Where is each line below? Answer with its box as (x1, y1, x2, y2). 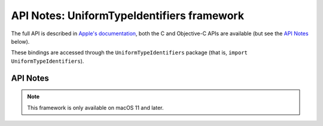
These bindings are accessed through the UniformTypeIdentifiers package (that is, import (11, 49, 248, 56)
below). (11, 38, 30, 45)
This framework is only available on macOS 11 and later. (27, 104, 164, 111)
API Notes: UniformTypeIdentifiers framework (11, 9, 245, 22)
